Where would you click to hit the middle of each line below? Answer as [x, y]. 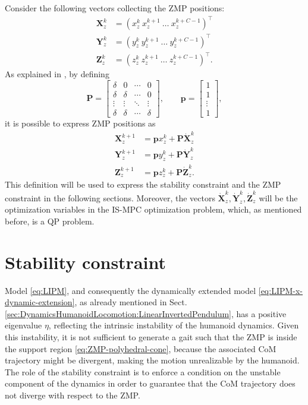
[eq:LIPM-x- [281, 290]
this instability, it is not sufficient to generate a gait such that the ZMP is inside [151, 337]
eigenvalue [23, 325]
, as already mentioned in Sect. [131, 302]
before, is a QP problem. [50, 221]
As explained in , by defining [57, 74]
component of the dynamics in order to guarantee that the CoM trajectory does [150, 383]
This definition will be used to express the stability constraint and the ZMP [143, 184]
